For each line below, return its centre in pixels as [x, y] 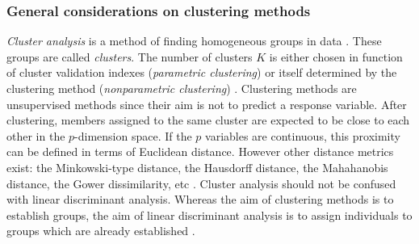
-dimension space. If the [133, 135]
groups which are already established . [101, 231]
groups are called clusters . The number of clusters [130, 56]
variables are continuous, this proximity [303, 135]
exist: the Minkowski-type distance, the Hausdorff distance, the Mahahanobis [197, 167]
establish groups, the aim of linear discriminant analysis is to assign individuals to [209, 215]
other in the [36, 135]
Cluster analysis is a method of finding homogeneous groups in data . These [194, 41]
